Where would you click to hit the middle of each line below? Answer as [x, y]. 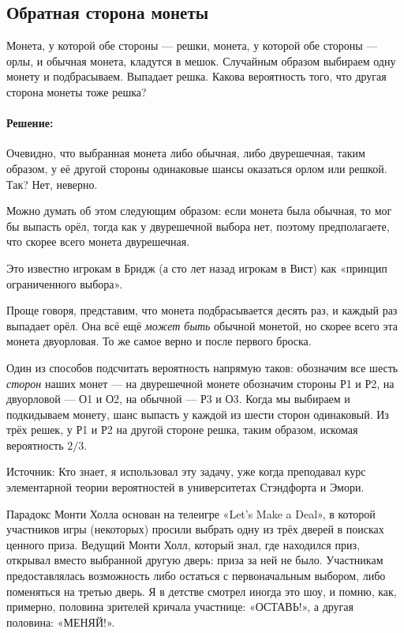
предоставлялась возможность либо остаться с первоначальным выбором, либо [196, 576]
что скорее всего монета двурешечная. [98, 241]
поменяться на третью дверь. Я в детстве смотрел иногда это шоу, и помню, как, [202, 591]
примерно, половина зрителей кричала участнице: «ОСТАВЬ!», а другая [180, 607]
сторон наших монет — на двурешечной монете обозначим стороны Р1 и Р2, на [200, 383]
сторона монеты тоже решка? [77, 91]
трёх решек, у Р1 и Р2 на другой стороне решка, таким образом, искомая [182, 430]
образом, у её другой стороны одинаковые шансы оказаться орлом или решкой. [197, 168]
